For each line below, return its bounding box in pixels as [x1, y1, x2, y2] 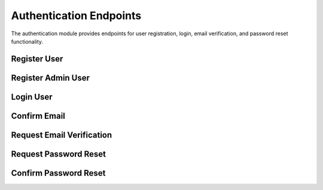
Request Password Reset [11, 149, 106, 159]
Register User [11, 54, 63, 64]
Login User [11, 91, 53, 102]
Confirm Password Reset [11, 168, 106, 178]
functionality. [11, 38, 44, 45]
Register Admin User [11, 72, 90, 83]
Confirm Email [11, 111, 66, 121]
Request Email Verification [11, 130, 112, 140]
